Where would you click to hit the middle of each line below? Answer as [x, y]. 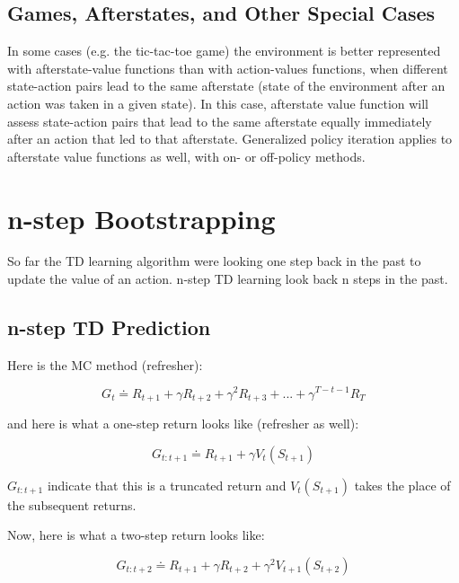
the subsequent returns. [72, 504]
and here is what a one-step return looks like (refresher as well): [183, 423]
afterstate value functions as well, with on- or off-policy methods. [186, 156]
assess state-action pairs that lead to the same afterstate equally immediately [220, 121]
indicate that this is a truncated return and [167, 485]
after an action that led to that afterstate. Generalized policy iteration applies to [230, 139]
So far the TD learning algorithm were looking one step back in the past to [214, 261]
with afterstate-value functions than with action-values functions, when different [228, 68]
